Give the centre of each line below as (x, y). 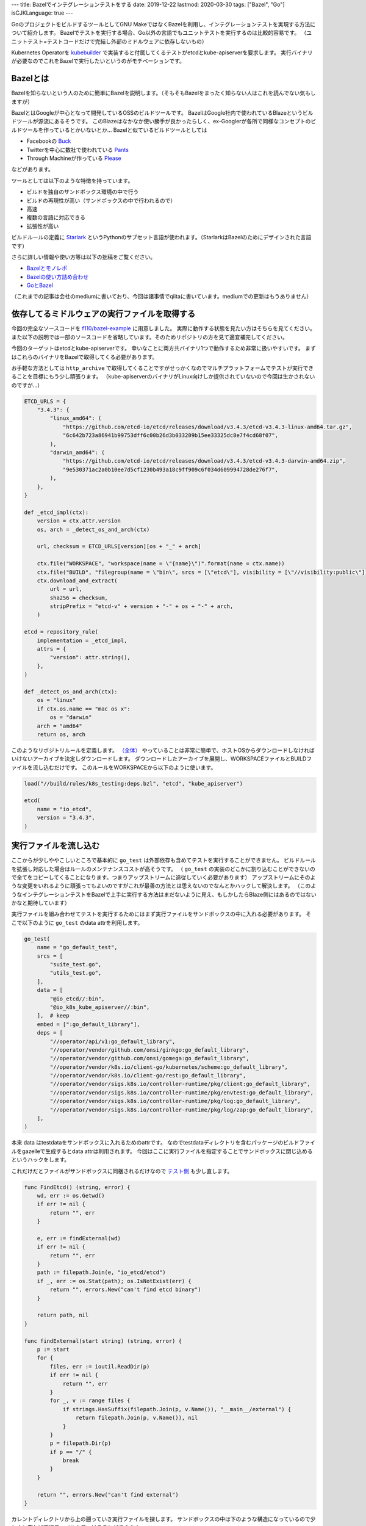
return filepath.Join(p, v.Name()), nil (137, 1418)
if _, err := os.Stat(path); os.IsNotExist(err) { (114, 1281)
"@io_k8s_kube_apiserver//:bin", (100, 1007)
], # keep (53, 1016)
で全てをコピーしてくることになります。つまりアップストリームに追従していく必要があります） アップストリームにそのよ (163, 877)
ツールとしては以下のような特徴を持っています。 (72, 181)
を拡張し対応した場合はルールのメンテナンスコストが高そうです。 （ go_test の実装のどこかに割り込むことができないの (163, 869)
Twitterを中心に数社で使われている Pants (78, 150)
